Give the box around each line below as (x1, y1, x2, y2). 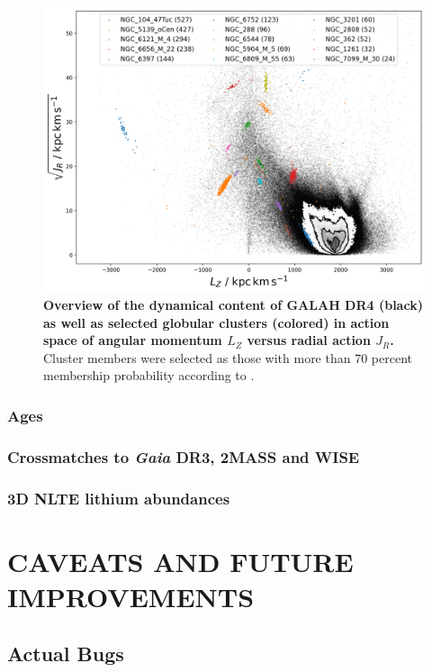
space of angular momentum (43, 331, 222, 350)
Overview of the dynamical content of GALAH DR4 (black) (43, 295, 423, 313)
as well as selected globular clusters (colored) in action (43, 313, 390, 331)
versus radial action (247, 331, 371, 350)
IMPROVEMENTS (7, 577, 255, 614)
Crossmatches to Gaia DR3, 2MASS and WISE (7, 445, 360, 468)
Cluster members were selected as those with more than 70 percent (43, 348, 412, 367)
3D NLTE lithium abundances (7, 486, 230, 509)
